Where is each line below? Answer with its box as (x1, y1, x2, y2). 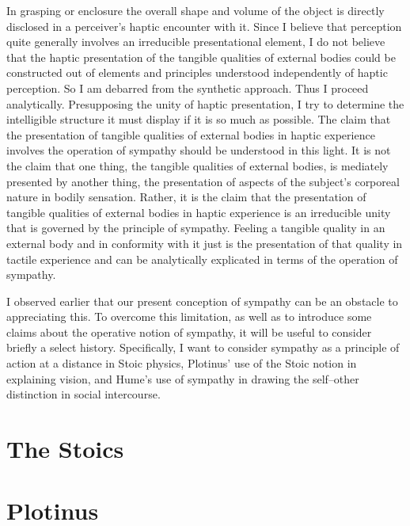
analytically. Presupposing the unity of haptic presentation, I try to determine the (6, 95, 404, 112)
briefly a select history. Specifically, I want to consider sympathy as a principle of (6, 339, 400, 356)
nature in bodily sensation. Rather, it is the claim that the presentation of (6, 189, 366, 205)
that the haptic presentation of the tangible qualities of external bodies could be (6, 48, 396, 65)
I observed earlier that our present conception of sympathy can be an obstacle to (6, 292, 398, 309)
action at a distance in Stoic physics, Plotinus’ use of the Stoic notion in (6, 355, 357, 372)
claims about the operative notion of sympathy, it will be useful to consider (6, 323, 372, 340)
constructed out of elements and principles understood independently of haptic (6, 64, 388, 81)
